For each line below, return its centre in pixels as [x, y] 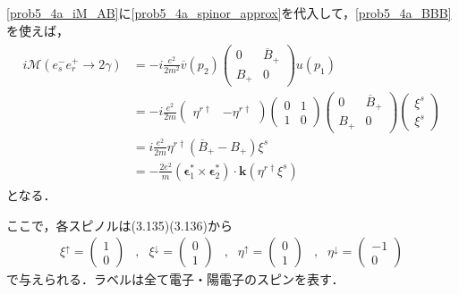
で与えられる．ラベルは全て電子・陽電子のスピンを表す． [175, 279]
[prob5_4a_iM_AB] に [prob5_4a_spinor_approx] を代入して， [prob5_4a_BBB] [229, 13]
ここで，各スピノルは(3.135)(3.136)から [120, 225]
